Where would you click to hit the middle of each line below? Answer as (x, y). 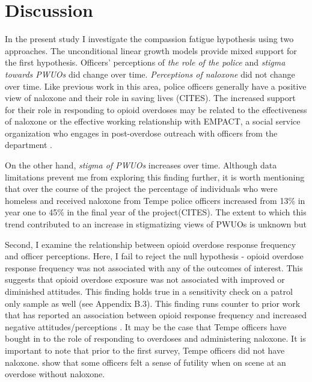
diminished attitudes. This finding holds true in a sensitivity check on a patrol (149, 291)
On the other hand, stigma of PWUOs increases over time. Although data (141, 165)
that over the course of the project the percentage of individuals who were (141, 189)
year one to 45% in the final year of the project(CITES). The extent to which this (156, 212)
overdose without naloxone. (55, 374)
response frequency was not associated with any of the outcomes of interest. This (154, 267)
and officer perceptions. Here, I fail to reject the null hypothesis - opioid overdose (154, 256)
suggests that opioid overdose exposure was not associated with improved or (145, 279)
